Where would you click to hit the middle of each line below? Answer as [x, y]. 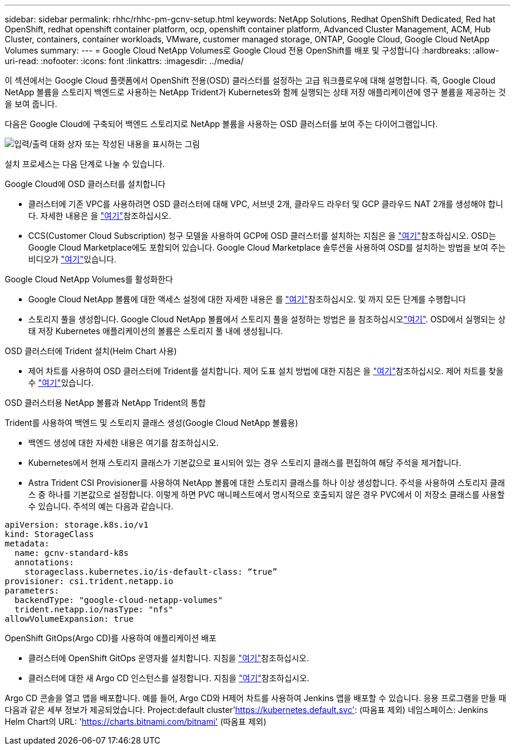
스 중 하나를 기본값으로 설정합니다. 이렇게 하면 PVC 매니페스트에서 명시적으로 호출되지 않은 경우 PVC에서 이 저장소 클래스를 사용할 [267, 494]
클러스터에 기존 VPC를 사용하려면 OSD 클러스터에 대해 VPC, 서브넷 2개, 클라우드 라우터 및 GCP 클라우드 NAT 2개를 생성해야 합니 [266, 204]
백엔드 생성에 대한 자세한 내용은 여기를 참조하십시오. [123, 443]
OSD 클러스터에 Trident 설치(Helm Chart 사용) [91, 351]
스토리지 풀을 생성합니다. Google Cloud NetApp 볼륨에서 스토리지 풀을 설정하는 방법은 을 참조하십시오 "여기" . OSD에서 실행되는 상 [267, 319]
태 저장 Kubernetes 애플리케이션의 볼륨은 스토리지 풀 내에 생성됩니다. [156, 331]
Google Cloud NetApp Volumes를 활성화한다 [89, 279]
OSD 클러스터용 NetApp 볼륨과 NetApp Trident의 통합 [105, 403]
